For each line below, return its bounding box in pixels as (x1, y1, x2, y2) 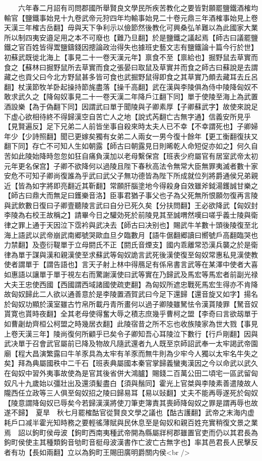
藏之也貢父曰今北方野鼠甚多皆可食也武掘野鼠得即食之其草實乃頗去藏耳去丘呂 (4, 72, 258, 82)
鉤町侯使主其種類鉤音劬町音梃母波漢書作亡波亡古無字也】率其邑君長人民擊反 (4, 437, 258, 447)
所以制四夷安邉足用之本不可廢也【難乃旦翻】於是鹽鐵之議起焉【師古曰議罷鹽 (4, 32, 258, 42)
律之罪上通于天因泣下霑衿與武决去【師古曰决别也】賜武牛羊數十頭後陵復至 (4, 220, 251, 230)
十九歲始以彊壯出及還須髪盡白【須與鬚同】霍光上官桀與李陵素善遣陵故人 (18, 377, 258, 388)
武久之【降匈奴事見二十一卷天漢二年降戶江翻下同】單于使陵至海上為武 (18, 91, 251, 102)
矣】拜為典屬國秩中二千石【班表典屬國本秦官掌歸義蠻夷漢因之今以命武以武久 (4, 358, 258, 368)
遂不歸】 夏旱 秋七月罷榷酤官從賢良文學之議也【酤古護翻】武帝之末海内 (4, 407, 247, 418)
